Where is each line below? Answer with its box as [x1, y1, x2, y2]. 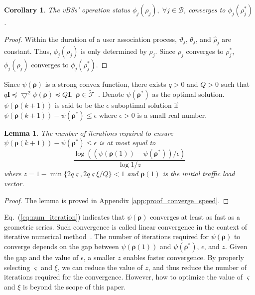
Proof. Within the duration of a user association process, [4, 33, 177, 44]
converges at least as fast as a [150, 212, 240, 222]
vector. [4, 178, 24, 189]
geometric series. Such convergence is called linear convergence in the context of [4, 221, 248, 232]
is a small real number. [137, 109, 207, 120]
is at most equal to [99, 137, 156, 148]
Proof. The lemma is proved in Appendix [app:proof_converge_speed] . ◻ [4, 195, 229, 205]
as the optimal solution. [152, 89, 225, 99]
